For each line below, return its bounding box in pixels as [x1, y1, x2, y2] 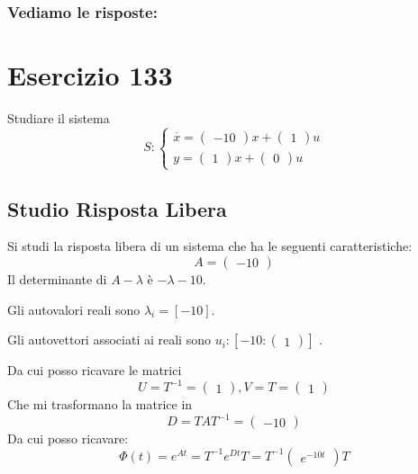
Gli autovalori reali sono [7, 300, 141, 318]
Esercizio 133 [7, 57, 173, 94]
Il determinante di [7, 269, 107, 288]
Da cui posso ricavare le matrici [7, 361, 182, 380]
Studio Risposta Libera [7, 194, 227, 222]
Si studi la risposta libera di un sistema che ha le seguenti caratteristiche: [7, 237, 413, 255]
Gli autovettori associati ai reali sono [7, 330, 211, 349]
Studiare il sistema [7, 108, 110, 127]
